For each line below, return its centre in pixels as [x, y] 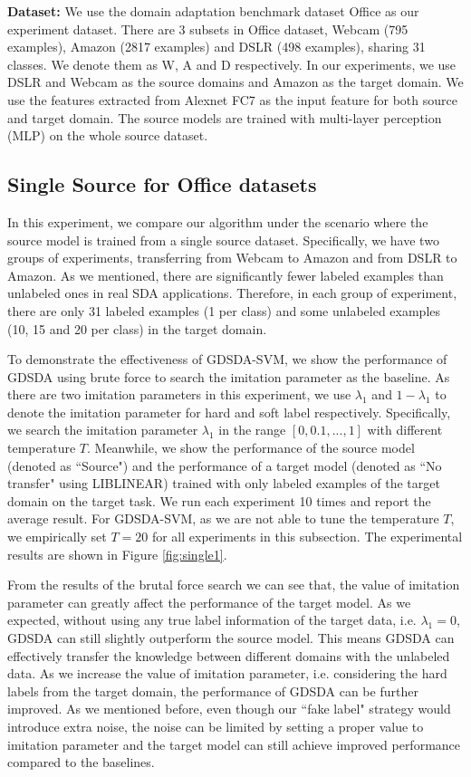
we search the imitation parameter [103, 430]
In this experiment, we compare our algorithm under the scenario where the [218, 221]
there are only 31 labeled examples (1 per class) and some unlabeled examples [224, 310]
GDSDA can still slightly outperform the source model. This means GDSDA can [231, 638]
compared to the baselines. [81, 762]
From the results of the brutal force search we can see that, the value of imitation [234, 585]
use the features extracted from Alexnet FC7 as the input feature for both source [232, 99]
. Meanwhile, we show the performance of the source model [251, 448]
